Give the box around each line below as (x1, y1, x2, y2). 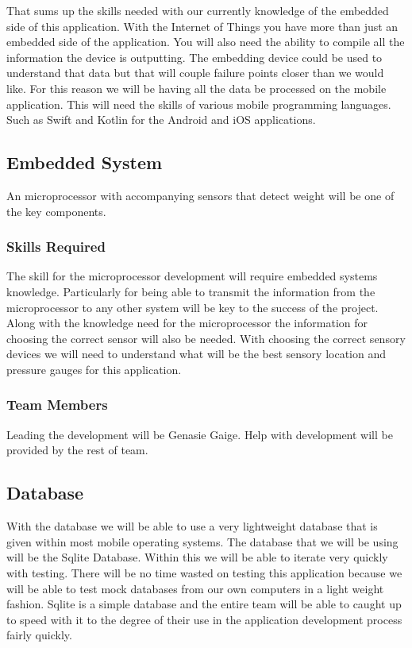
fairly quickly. (6, 627, 72, 643)
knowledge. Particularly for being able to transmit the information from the (6, 283, 375, 299)
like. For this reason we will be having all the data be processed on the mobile (6, 79, 387, 96)
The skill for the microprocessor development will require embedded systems (6, 268, 378, 284)
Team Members (6, 395, 108, 415)
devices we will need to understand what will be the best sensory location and (6, 345, 387, 362)
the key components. (6, 202, 106, 219)
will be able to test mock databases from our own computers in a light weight (6, 580, 384, 596)
